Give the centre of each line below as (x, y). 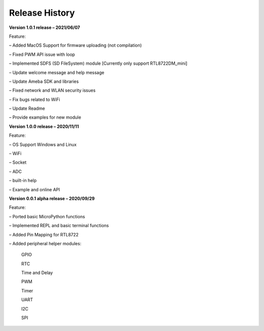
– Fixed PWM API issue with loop (42, 54)
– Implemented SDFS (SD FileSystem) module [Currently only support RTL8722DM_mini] (98, 63)
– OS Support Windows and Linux (43, 144)
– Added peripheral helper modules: (45, 243)
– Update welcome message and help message (57, 72)
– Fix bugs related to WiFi (35, 99)
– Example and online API (35, 189)
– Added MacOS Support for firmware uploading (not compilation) (75, 45)
